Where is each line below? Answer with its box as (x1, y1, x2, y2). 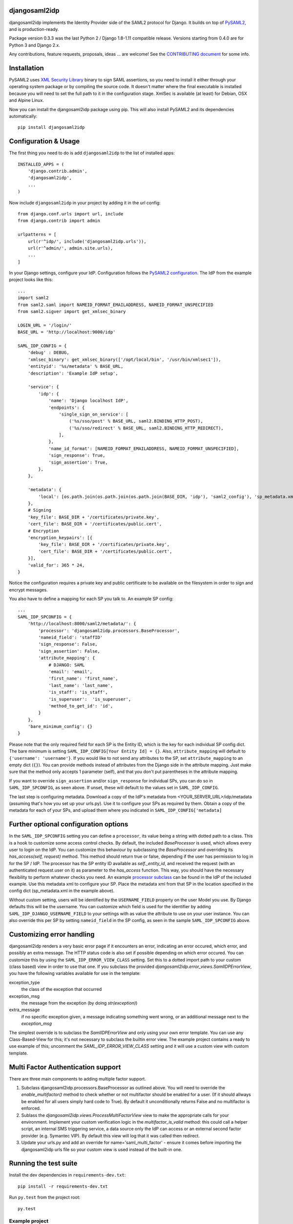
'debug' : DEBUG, (27, 350, 69, 355)
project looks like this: (9, 277, 53, 282)
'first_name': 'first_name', (48, 676, 118, 682)
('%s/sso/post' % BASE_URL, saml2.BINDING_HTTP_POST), (69, 419, 203, 424)
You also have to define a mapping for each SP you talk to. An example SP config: (9, 596, 173, 602)
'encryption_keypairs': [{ (27, 535, 93, 541)
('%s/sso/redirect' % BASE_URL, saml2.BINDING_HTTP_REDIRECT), (69, 425, 224, 431)
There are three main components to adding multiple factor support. (9, 1076, 146, 1082)
